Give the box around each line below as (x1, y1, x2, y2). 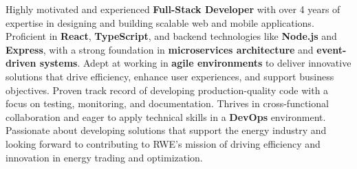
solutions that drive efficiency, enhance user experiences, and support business (6, 69, 334, 83)
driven (6, 56, 36, 70)
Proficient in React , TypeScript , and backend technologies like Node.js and (6, 29, 337, 43)
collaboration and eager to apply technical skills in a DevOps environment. (6, 109, 326, 124)
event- (316, 42, 347, 56)
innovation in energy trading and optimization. (6, 150, 203, 164)
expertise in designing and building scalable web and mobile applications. (6, 15, 314, 30)
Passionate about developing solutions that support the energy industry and (6, 123, 327, 137)
